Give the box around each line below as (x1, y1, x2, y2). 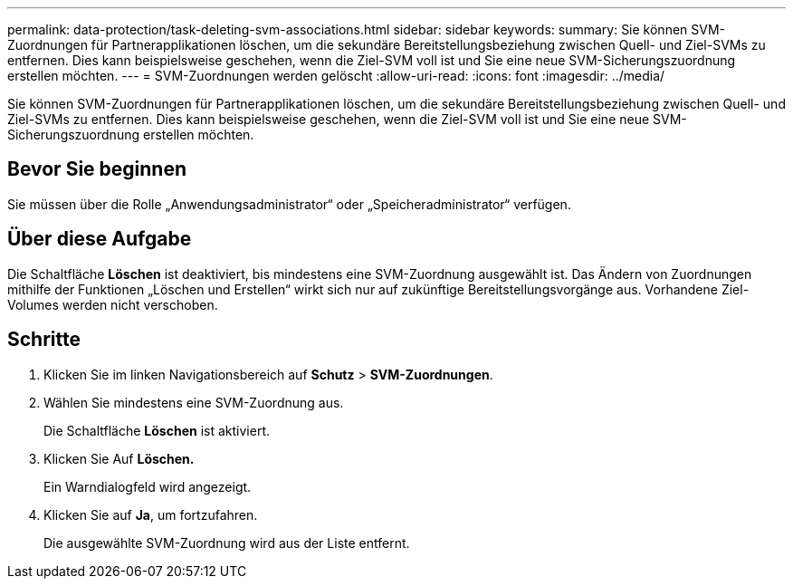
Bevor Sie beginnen (7, 158, 187, 181)
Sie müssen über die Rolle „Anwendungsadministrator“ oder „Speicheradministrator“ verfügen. (7, 196, 571, 212)
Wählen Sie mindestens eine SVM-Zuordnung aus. (43, 394, 344, 410)
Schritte (7, 328, 81, 351)
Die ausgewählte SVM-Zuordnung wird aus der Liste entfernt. (43, 534, 410, 551)
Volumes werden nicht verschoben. (7, 296, 218, 312)
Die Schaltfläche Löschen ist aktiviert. (43, 422, 270, 438)
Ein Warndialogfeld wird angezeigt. (43, 478, 252, 495)
